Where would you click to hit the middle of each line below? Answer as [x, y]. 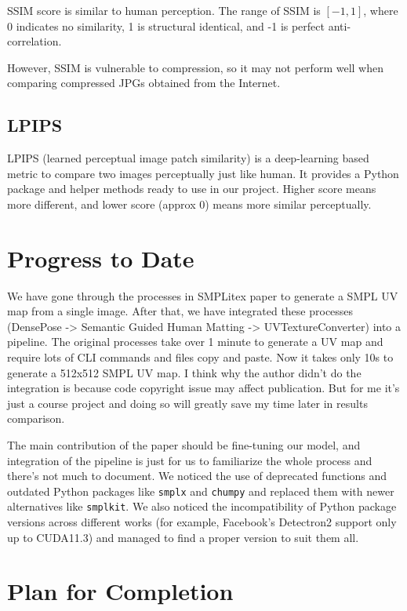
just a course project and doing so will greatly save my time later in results [187, 403]
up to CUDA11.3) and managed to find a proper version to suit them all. [183, 537]
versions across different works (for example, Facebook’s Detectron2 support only [202, 522]
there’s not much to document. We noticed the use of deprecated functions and [197, 476]
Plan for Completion [120, 591]
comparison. [36, 418]
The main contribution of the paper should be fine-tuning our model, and [184, 445]
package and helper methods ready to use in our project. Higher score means [192, 189]
